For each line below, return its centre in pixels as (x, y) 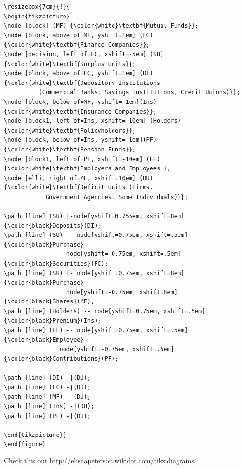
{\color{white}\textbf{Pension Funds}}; (70, 149)
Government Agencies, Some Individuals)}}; (117, 197)
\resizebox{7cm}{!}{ (37, 7)
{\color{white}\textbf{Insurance (58, 111)
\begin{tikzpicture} (37, 16)
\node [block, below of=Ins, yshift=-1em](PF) (80, 140)
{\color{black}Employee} (44, 340)
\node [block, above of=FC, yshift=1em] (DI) (79, 74)
